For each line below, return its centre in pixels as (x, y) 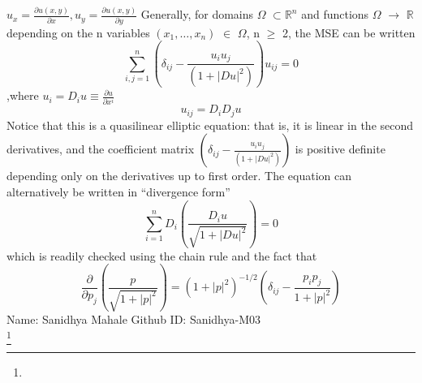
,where (23, 95)
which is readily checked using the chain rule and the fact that (162, 255)
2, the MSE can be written (349, 32)
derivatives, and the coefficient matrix (101, 149)
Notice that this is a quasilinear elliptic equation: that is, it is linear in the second (210, 125)
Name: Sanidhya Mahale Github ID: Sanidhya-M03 (134, 319)
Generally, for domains (197, 14)
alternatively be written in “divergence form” (118, 191)
